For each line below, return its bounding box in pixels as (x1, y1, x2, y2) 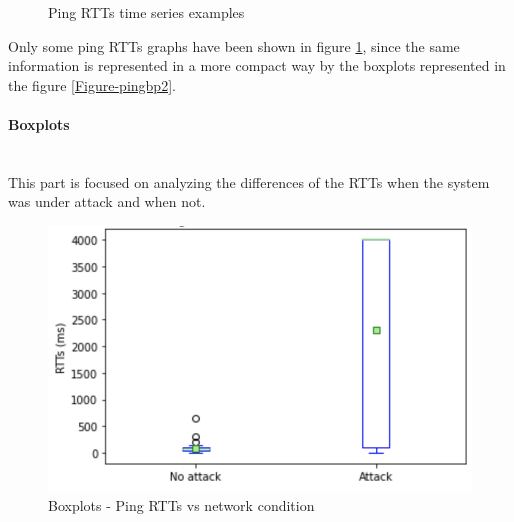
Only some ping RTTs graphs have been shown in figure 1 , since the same (8, 35, 460, 56)
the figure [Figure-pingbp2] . (8, 74, 176, 95)
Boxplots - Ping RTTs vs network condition (48, 495, 315, 516)
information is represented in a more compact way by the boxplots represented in (8, 55, 506, 76)
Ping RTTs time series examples (48, 2, 245, 22)
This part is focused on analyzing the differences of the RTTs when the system (8, 171, 490, 192)
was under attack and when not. (8, 191, 206, 212)
